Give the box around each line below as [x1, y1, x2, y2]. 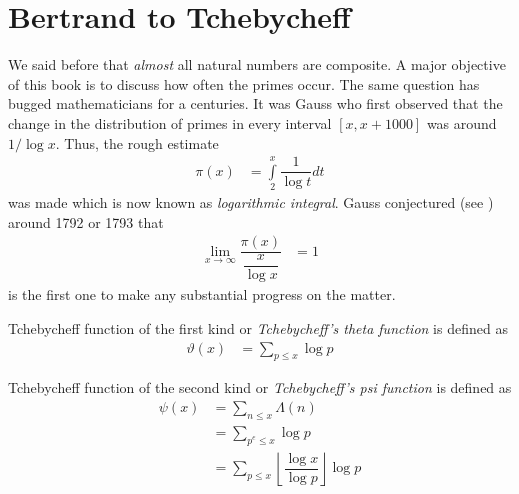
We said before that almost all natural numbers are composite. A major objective [8, 54, 506, 75]
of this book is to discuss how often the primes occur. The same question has [8, 73, 480, 94]
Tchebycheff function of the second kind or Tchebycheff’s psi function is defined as [8, 377, 512, 398]
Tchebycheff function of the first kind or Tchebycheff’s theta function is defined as [8, 318, 508, 339]
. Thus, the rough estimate [55, 132, 219, 153]
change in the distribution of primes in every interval [8, 112, 332, 133]
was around [426, 112, 497, 133]
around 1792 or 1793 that [8, 211, 164, 232]
